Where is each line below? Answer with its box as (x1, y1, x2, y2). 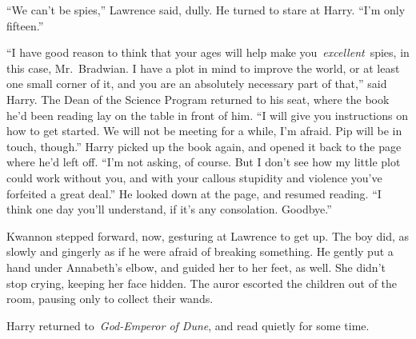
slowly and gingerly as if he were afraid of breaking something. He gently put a (6, 243, 394, 260)
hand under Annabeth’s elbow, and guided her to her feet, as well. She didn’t (6, 258, 386, 275)
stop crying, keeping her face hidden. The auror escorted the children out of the (6, 274, 398, 291)
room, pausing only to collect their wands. (6, 290, 214, 307)
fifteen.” (6, 17, 44, 34)
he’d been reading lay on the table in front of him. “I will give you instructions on (6, 106, 408, 123)
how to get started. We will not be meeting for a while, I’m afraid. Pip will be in (6, 122, 402, 139)
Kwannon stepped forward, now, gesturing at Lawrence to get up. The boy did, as (6, 227, 410, 244)
